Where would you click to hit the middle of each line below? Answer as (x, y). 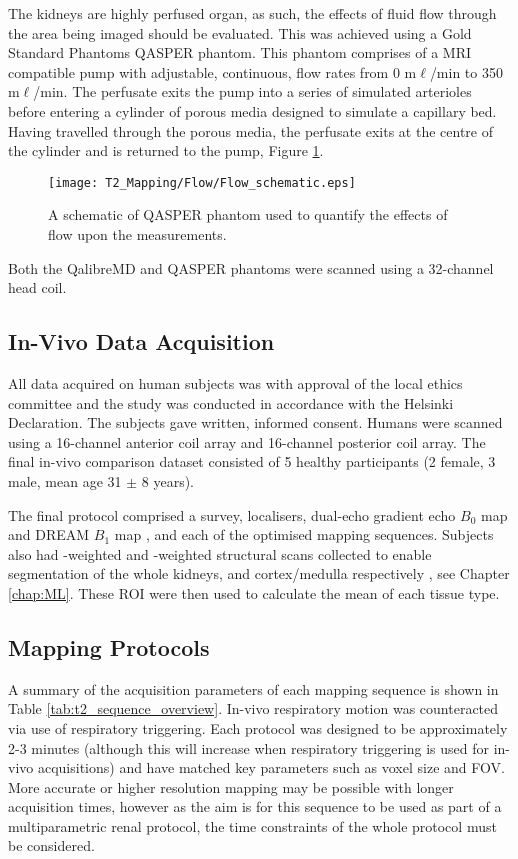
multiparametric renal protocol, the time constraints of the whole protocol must (252, 825)
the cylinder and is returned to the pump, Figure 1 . (166, 150)
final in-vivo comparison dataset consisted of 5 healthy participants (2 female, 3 (252, 461)
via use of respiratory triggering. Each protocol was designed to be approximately (258, 727)
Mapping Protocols (109, 646)
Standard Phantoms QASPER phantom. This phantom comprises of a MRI (240, 52)
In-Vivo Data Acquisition (141, 341)
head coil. (37, 287)
